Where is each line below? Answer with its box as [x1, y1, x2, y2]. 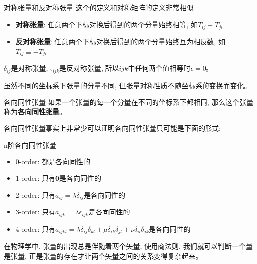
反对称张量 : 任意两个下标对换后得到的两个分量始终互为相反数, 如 [15, 36, 225, 47]
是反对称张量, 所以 [59, 63, 119, 73]
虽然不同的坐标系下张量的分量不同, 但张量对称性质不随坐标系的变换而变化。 [4, 80, 251, 90]
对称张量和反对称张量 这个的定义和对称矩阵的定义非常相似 [4, 2, 194, 12]
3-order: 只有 [15, 207, 55, 217]
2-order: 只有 [15, 189, 55, 200]
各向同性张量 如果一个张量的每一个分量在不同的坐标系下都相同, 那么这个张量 [4, 97, 254, 107]
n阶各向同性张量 [4, 139, 56, 150]
